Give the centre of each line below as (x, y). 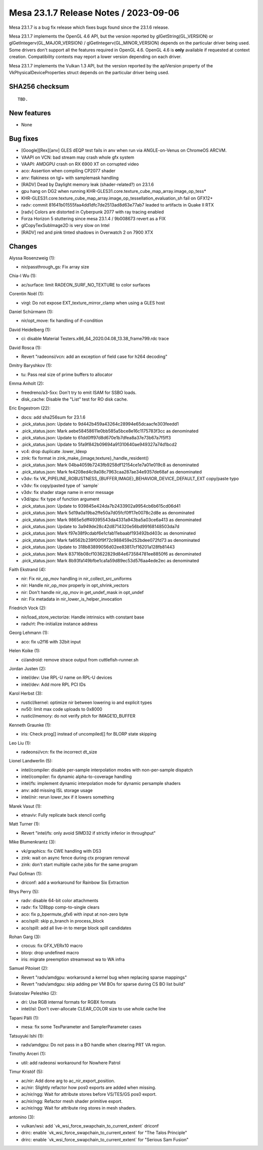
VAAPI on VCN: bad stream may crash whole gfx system (78, 157)
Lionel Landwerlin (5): (31, 761)
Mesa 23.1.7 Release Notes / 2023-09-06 (94, 13)
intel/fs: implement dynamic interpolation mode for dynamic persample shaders (101, 783)
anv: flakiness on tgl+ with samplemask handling (70, 178)
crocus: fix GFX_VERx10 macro (52, 946)
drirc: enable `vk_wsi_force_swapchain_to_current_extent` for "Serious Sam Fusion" (105, 1139)
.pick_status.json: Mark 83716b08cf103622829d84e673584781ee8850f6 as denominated (111, 554)
